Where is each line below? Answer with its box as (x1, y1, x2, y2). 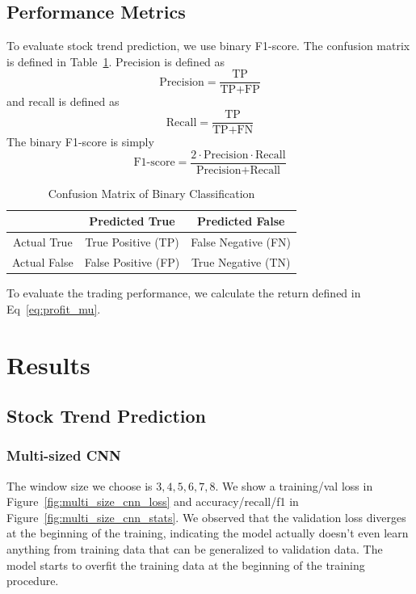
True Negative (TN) (191, 254, 291, 271)
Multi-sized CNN (6, 445, 121, 466)
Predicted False (197, 213, 285, 230)
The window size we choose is (6, 477, 153, 494)
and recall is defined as (6, 93, 120, 110)
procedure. (6, 572, 59, 589)
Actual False (12, 254, 74, 271)
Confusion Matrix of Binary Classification (48, 184, 255, 201)
